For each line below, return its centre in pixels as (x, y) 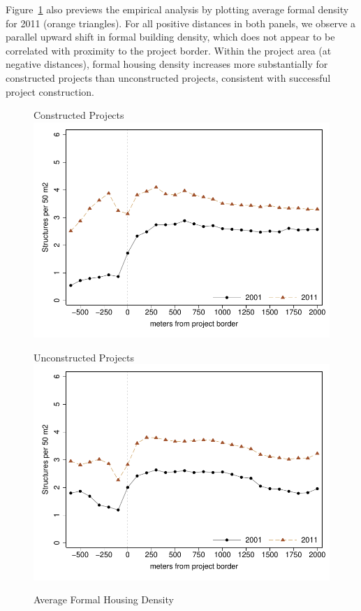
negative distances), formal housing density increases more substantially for (167, 64)
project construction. (50, 91)
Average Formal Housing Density (104, 599)
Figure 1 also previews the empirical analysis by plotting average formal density (177, 9)
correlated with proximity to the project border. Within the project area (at (169, 50)
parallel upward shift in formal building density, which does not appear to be (170, 37)
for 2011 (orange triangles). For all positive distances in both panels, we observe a (180, 23)
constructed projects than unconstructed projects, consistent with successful (168, 77)
